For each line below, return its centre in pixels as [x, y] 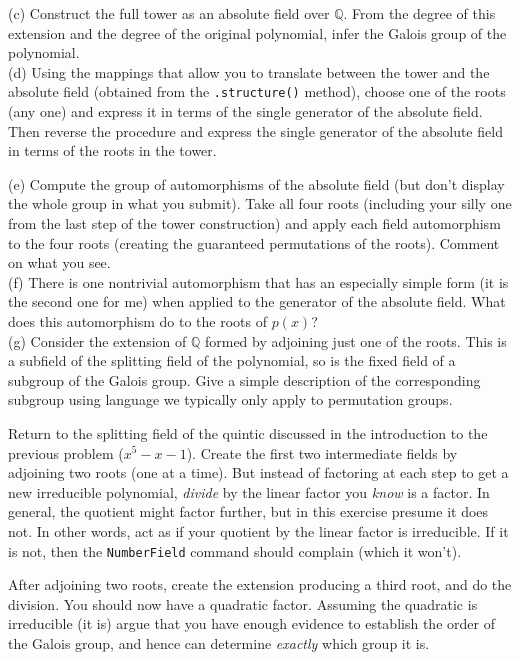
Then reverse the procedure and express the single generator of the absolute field [255, 130]
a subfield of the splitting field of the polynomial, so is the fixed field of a [232, 360]
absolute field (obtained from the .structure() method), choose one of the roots [257, 91]
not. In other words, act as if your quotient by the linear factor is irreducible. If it [258, 530]
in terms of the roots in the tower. [112, 150]
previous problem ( [66, 452]
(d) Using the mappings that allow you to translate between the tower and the [249, 71]
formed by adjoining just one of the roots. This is [355, 340]
